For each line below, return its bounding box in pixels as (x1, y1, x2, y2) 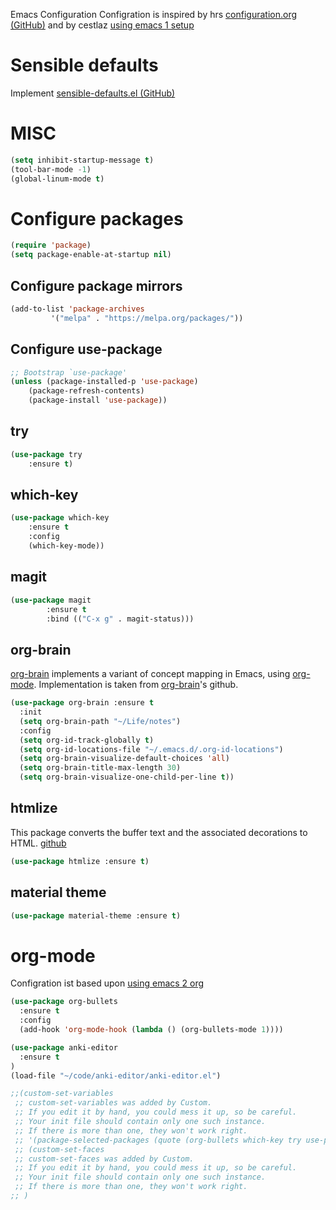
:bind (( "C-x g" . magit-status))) (46, 614, 195, 624)
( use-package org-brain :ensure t (10, 698, 155, 708)
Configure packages (10, 207, 184, 230)
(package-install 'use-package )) (28, 395, 168, 406)
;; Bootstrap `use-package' (10, 367, 128, 378)
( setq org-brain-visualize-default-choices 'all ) (19, 754, 230, 764)
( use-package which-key (10, 513, 110, 523)
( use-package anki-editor (10, 1042, 118, 1053)
